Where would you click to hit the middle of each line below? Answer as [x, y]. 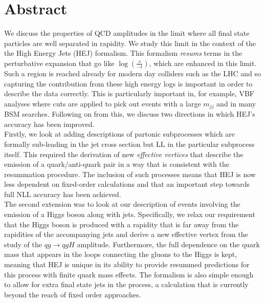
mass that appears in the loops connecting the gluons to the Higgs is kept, [121, 254]
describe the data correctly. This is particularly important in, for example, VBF [129, 93]
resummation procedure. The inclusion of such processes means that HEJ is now [130, 174]
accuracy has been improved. [49, 124]
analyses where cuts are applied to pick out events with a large [103, 103]
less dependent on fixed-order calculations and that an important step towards [127, 184]
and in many [236, 103]
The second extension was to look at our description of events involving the [122, 204]
